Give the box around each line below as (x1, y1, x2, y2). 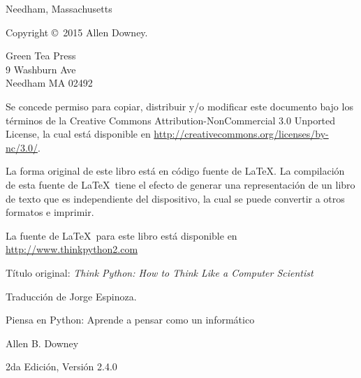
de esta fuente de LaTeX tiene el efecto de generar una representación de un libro (6, 177, 355, 191)
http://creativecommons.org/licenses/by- (154, 126, 329, 141)
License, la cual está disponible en (6, 126, 151, 141)
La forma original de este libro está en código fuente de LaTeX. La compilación (6, 163, 345, 178)
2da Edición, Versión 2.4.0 (6, 359, 117, 374)
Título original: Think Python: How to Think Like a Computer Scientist (6, 265, 314, 279)
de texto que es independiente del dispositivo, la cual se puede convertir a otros (6, 191, 345, 205)
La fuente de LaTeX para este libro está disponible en (6, 228, 237, 242)
